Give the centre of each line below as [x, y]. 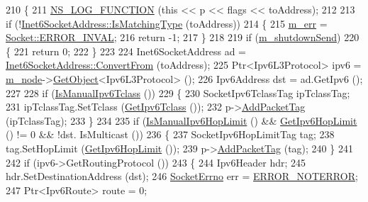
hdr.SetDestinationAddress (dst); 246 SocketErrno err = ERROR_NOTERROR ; [182, 176]
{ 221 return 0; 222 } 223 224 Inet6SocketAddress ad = [126, 51]
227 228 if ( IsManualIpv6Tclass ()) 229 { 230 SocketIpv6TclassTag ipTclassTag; [178, 92]
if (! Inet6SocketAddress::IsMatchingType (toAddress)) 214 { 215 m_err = [167, 23]
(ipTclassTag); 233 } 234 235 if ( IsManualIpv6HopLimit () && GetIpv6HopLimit [182, 120]
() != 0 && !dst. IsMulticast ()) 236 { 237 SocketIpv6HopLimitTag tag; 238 [170, 134]
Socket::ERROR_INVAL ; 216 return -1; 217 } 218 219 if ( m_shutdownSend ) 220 [183, 37]
